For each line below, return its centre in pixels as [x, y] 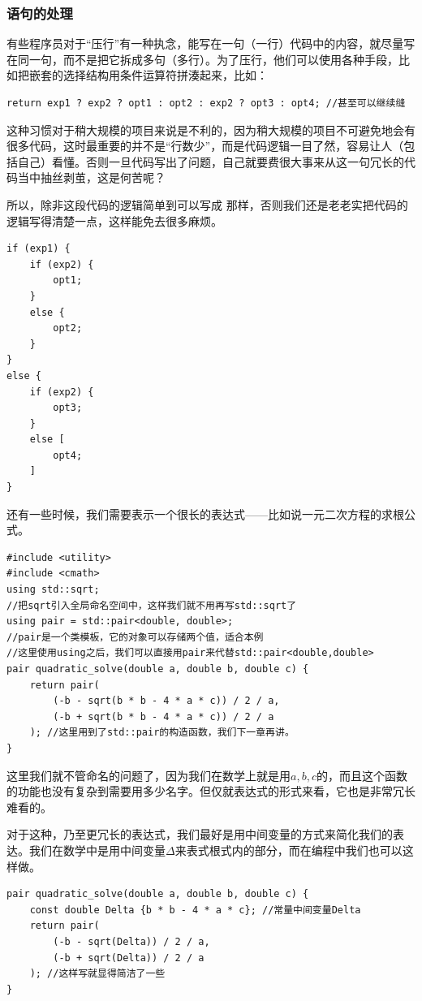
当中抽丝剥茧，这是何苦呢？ [91, 177]
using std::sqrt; [53, 590]
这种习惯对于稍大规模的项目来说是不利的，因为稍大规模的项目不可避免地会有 [211, 129]
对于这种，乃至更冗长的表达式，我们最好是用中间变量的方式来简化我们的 [200, 834]
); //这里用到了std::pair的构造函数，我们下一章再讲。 [162, 733]
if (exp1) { [39, 249]
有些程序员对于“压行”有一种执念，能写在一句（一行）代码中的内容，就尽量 [205, 43]
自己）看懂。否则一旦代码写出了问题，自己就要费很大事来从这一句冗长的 [211, 161]
